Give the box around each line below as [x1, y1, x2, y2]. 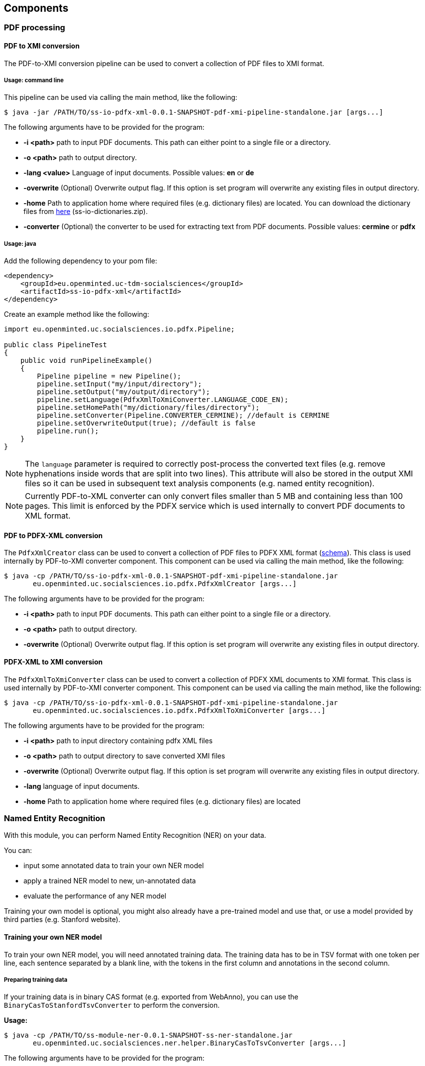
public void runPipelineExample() [20, 356, 153, 365]
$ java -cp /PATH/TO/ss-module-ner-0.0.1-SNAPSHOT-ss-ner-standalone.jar [4, 1031, 293, 1040]
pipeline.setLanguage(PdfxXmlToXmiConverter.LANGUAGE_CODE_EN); [37, 396, 289, 404]
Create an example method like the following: [4, 310, 149, 319]
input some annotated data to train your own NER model [23, 861, 204, 870]
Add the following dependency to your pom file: [4, 257, 157, 265]
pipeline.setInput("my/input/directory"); [37, 380, 202, 388]
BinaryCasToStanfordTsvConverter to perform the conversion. [4, 1001, 220, 1010]
